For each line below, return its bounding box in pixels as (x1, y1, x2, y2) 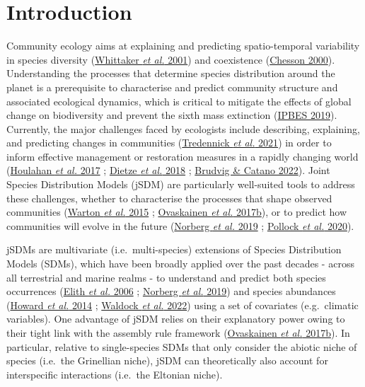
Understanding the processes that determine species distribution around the (6, 66, 335, 81)
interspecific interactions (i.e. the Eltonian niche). (6, 366, 223, 381)
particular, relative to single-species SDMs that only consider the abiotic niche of (6, 339, 357, 354)
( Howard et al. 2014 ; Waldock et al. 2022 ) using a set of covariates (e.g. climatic (6, 297, 359, 312)
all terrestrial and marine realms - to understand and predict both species (6, 270, 326, 284)
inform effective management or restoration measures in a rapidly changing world (6, 149, 359, 163)
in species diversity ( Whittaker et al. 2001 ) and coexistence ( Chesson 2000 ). (6, 52, 335, 67)
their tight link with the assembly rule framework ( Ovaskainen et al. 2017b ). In (6, 325, 350, 340)
